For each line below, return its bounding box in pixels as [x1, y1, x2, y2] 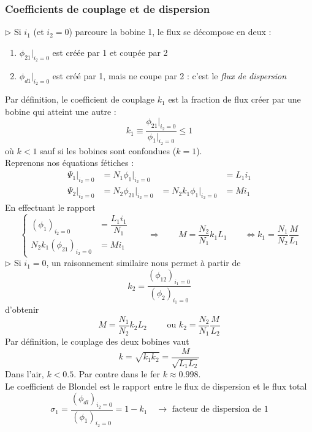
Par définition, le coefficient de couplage [5, 93, 155, 106]
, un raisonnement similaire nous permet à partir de [46, 256, 241, 269]
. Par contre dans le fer [74, 367, 161, 380]
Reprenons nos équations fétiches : [5, 156, 134, 169]
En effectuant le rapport [5, 200, 96, 213]
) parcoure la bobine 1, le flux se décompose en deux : [69, 25, 272, 38]
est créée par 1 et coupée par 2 [52, 45, 168, 58]
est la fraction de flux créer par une [168, 93, 301, 106]
